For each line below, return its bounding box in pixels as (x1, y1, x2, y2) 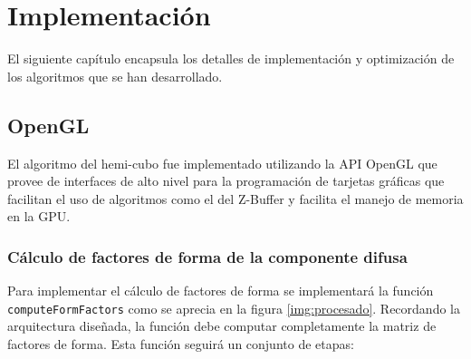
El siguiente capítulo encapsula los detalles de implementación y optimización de (7, 49, 455, 68)
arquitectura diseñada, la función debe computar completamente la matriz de (7, 316, 437, 335)
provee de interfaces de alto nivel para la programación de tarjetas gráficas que (7, 171, 445, 190)
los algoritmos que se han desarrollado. (7, 66, 223, 85)
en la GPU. (7, 207, 71, 226)
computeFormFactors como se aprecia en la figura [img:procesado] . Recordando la (7, 298, 460, 317)
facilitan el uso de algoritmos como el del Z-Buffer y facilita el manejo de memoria (7, 189, 464, 208)
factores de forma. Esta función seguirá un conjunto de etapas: (7, 334, 354, 353)
